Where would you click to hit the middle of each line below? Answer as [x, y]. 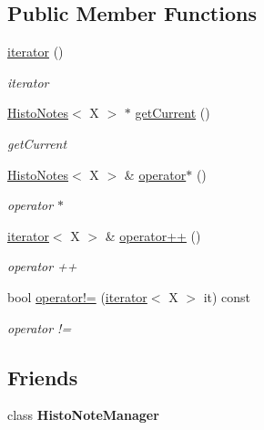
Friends [43, 377]
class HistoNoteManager [83, 415]
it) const [227, 296]
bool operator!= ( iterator [77, 296]
